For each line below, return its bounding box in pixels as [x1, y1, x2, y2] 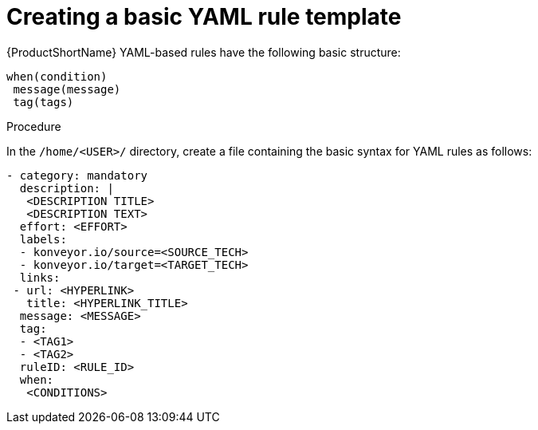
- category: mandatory [6, 168, 148, 182]
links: [19, 270, 61, 284]
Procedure [6, 119, 61, 133]
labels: [19, 232, 67, 246]
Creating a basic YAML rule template [6, 3, 402, 30]
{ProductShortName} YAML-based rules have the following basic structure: [6, 45, 401, 59]
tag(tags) [13, 95, 74, 108]
